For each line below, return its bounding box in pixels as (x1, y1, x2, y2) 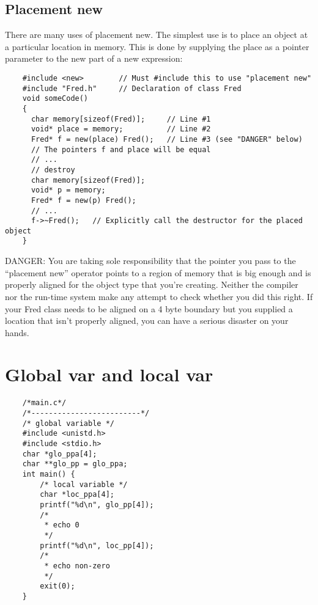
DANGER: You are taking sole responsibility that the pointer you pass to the (5, 254, 296, 267)
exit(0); (40, 582, 75, 591)
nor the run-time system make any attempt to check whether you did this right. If (5, 290, 313, 302)
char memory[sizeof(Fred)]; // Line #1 (31, 114, 211, 123)
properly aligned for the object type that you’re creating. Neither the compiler (5, 278, 298, 291)
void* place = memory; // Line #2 (31, 125, 211, 134)
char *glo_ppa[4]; (22, 449, 97, 458)
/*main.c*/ (22, 398, 67, 408)
